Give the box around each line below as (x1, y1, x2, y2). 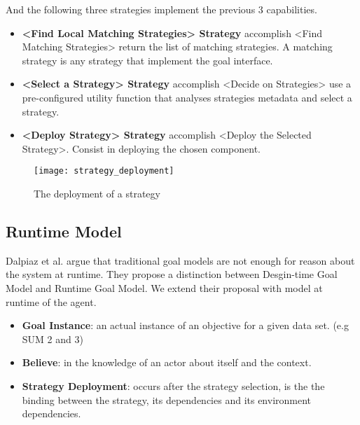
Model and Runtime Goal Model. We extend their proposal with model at (6, 280, 323, 295)
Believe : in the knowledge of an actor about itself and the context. (22, 355, 312, 370)
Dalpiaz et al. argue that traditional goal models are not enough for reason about (6, 253, 355, 267)
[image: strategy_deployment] (34, 166, 174, 176)
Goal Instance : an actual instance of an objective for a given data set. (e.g (22, 318, 349, 333)
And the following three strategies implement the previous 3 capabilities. (6, 2, 317, 16)
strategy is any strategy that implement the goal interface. (22, 53, 273, 67)
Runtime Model (6, 220, 122, 242)
